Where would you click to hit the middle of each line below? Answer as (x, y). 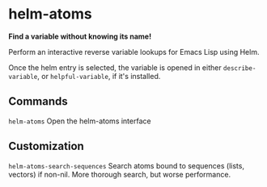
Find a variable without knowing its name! (80, 36)
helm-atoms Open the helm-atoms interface (80, 121)
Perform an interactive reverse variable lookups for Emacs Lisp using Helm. (134, 52)
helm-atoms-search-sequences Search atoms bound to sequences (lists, (127, 165)
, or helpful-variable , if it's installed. (99, 76)
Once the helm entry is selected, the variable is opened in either (115, 67)
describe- (239, 68)
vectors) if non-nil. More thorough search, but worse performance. (120, 174)
